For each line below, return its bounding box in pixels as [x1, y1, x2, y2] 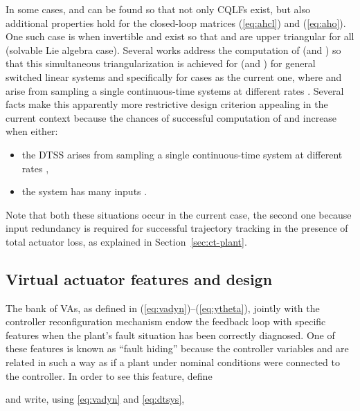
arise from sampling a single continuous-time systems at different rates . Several [6, 83, 344, 98]
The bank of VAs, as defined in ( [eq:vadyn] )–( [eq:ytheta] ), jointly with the [6, 300, 320, 315]
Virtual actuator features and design [6, 268, 273, 289]
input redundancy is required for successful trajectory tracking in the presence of [6, 221, 348, 235]
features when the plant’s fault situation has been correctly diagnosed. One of [6, 327, 335, 342]
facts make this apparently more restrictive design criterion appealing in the [6, 97, 328, 111]
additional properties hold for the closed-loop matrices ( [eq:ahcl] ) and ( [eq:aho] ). [6, 15, 346, 30]
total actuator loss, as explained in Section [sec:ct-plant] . [6, 234, 247, 248]
